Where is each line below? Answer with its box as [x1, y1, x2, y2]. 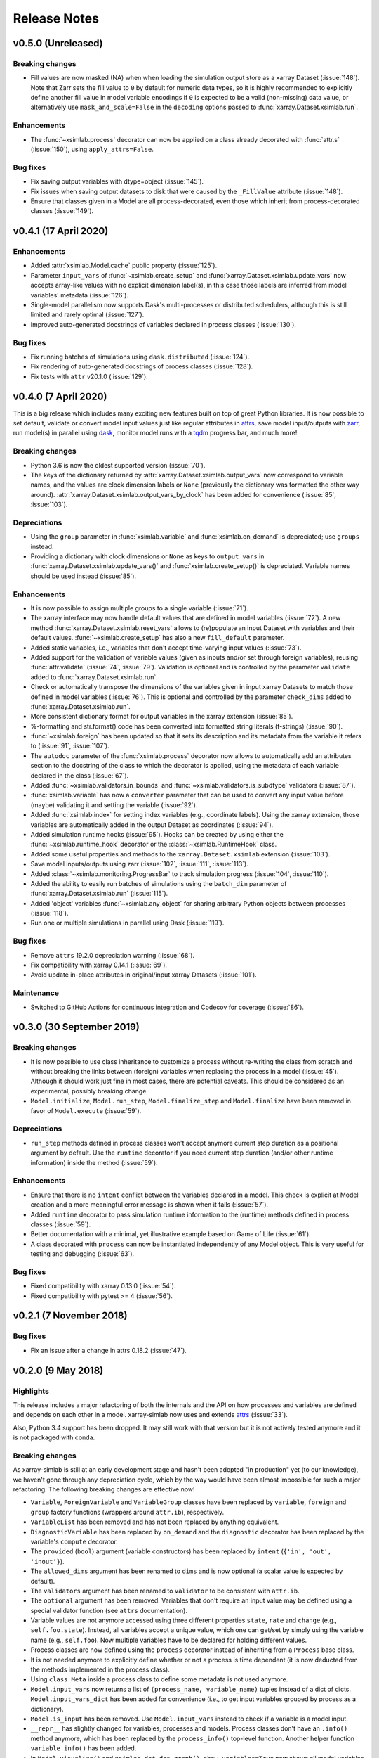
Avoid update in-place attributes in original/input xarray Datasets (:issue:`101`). [30, 970, 258, 979]
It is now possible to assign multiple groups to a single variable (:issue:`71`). [30, 603, 248, 612]
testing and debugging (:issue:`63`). [30, 1250, 135, 1258]
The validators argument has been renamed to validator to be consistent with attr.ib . [30, 1586, 300, 1595]
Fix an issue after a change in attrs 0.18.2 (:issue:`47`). [30, 1346, 187, 1354]
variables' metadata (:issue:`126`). [30, 290, 129, 299]
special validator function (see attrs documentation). [30, 1606, 188, 1615]
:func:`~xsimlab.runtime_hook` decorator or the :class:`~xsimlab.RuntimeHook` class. [30, 840, 277, 849]
